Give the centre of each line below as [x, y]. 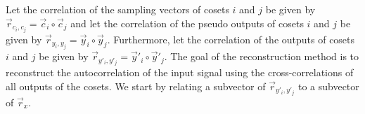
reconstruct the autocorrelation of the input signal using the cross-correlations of [180, 72]
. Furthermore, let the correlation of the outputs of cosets [231, 39]
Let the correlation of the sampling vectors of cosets [117, 9]
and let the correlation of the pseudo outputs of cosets [187, 23]
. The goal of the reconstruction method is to [262, 56]
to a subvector [328, 86]
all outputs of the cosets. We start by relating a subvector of [136, 86]
